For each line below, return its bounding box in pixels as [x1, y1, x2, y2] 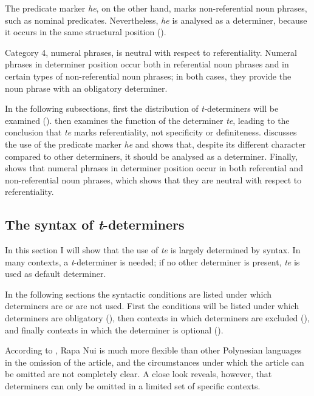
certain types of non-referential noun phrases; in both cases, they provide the [5, 69, 292, 82]
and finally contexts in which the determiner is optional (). [5, 323, 224, 336]
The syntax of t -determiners [5, 215, 185, 234]
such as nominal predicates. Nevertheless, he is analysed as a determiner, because [5, 13, 307, 26]
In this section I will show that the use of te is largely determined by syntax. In [5, 244, 301, 256]
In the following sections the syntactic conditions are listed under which [5, 287, 272, 300]
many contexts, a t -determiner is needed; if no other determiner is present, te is [5, 255, 300, 268]
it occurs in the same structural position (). [5, 26, 166, 38]
